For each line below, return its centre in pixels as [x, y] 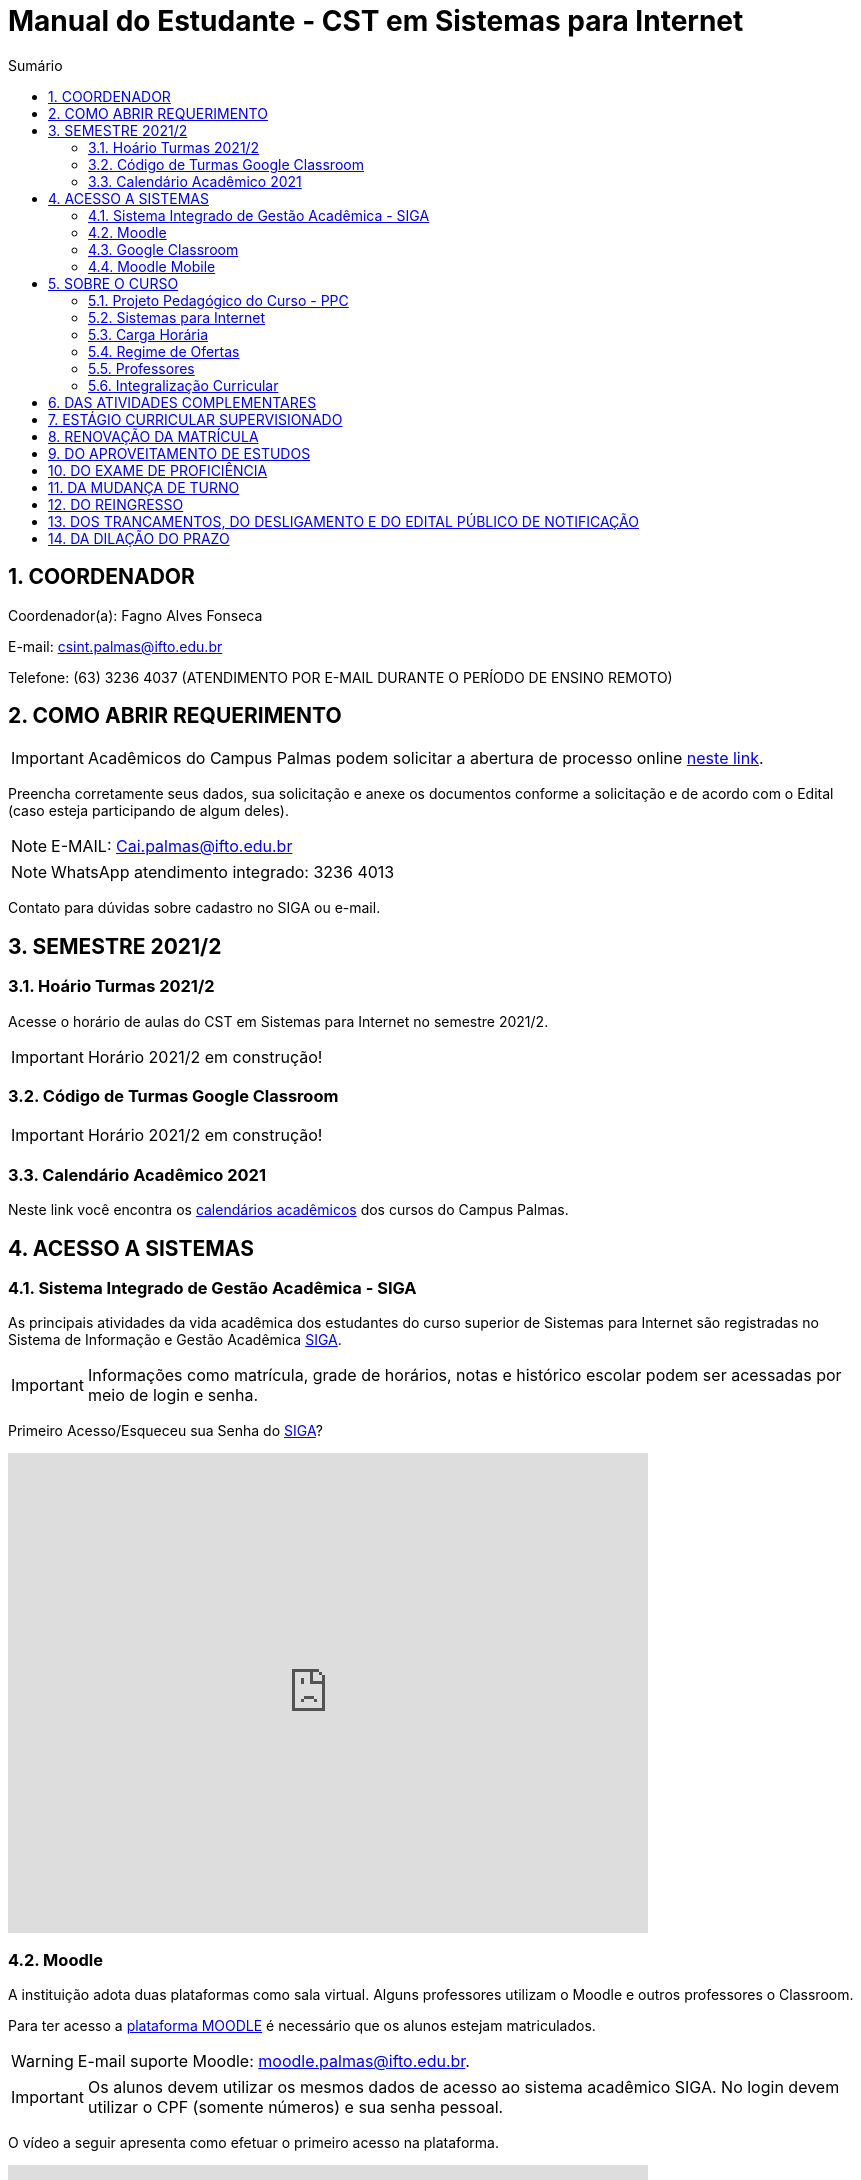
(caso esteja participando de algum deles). [148, 811]
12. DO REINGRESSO [116, 504]
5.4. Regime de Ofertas [164, 351]
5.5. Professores [141, 368]
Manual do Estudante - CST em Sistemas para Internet [376, 21]
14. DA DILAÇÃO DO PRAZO [139, 538]
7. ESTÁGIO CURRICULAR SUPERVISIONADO [195, 419]
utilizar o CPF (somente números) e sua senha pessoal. [295, 2107]
